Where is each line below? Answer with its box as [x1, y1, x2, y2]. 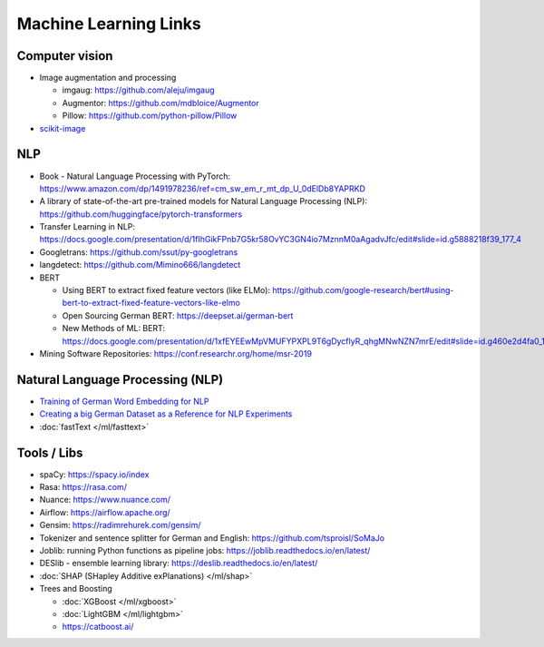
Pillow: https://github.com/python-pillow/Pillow [62, 110, 238, 122]
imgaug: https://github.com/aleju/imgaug [62, 84, 215, 95]
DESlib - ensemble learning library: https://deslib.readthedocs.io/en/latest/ [39, 558, 318, 569]
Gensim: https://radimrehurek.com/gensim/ [39, 520, 201, 531]
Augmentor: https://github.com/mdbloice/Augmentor [62, 97, 260, 108]
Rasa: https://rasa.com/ [39, 481, 127, 492]
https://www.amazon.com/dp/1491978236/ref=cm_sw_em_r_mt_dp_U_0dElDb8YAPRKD [39, 182, 366, 194]
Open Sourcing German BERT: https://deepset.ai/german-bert [62, 309, 294, 321]
